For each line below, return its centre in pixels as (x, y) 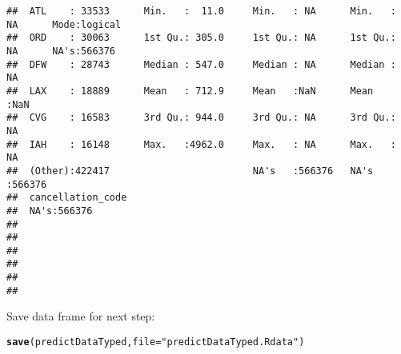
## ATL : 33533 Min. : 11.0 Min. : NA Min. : (201, 11)
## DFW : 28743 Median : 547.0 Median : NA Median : (201, 64)
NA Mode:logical (64, 24)
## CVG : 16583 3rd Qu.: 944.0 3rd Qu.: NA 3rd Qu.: (201, 118)
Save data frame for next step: (81, 316)
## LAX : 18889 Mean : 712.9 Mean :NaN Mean (190, 91)
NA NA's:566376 (61, 51)
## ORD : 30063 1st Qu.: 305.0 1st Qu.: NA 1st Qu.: (201, 38)
